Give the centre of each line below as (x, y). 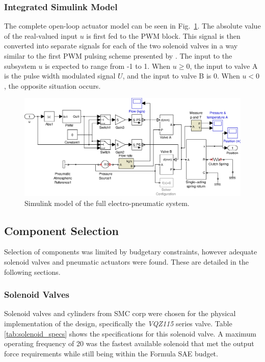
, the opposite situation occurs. (52, 85)
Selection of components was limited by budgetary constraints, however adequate (131, 252)
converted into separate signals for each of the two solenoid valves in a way (121, 46)
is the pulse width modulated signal (60, 76)
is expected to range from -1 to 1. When (108, 66)
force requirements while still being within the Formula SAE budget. (111, 353)
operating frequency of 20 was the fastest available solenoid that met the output (129, 343)
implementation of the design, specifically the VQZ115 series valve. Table (118, 324)
